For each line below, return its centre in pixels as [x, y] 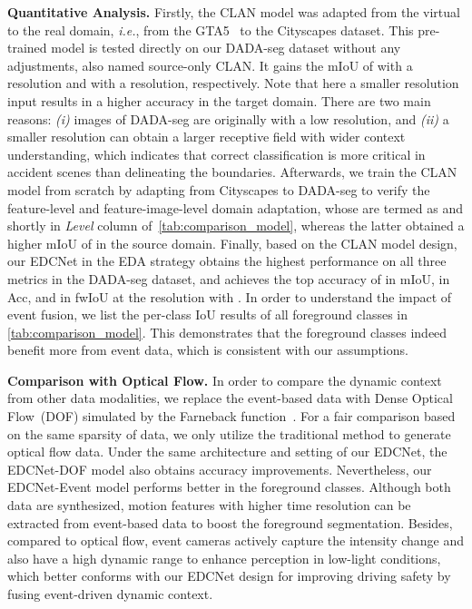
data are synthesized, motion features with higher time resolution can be [209, 505]
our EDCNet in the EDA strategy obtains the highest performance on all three [227, 261]
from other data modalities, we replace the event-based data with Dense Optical [230, 398]
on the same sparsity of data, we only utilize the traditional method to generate [229, 433]
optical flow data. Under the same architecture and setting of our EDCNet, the [227, 452]
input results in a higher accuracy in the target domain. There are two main [219, 100]
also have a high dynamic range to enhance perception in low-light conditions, [224, 558]
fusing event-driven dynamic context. [110, 594]
